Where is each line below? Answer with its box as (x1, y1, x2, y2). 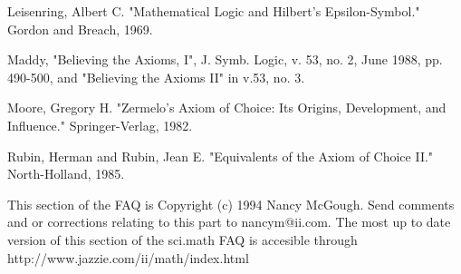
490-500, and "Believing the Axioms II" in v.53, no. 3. (7, 67, 305, 86)
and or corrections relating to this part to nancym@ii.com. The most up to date (7, 212, 451, 231)
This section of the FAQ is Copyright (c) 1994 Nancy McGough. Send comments (7, 194, 455, 213)
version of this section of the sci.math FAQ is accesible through (7, 230, 358, 249)
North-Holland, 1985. (7, 164, 125, 183)
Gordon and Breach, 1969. (7, 19, 153, 38)
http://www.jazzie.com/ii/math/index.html (7, 248, 249, 267)
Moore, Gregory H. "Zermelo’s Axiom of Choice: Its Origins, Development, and (7, 98, 447, 117)
